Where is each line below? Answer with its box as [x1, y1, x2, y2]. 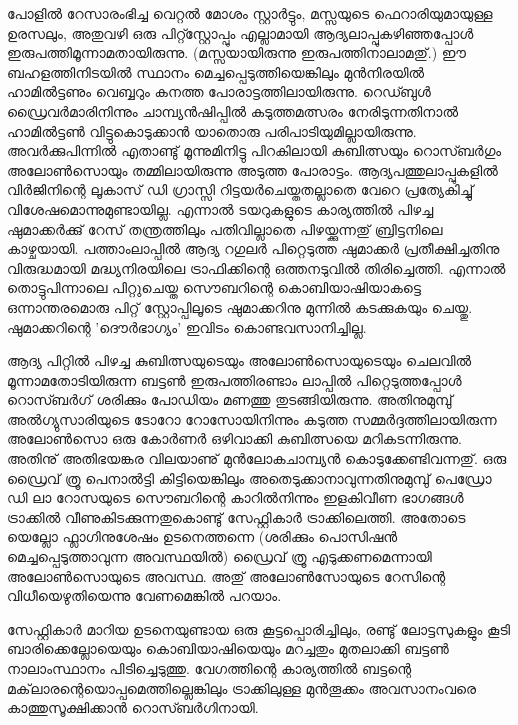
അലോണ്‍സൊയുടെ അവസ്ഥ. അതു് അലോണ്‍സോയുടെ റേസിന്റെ [7, 565, 446, 586]
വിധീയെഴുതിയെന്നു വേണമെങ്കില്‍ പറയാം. [7, 585, 282, 606]
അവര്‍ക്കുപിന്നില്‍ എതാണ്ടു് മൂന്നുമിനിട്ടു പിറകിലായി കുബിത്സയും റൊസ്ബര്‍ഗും [7, 140, 502, 161]
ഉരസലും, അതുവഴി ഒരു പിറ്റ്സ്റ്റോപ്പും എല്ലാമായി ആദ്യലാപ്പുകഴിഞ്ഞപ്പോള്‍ [7, 22, 474, 43]
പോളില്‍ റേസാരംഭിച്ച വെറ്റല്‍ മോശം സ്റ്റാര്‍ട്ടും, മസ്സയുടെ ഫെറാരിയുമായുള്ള [7, 3, 493, 23]
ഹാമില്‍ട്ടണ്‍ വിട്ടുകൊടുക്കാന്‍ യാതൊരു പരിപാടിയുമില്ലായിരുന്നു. [7, 120, 417, 141]
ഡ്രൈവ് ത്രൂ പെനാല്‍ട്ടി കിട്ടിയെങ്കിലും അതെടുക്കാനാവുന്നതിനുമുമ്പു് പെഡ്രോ [7, 467, 492, 488]
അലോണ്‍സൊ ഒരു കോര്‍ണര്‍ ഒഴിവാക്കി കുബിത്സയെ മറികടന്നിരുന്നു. [7, 428, 462, 449]
